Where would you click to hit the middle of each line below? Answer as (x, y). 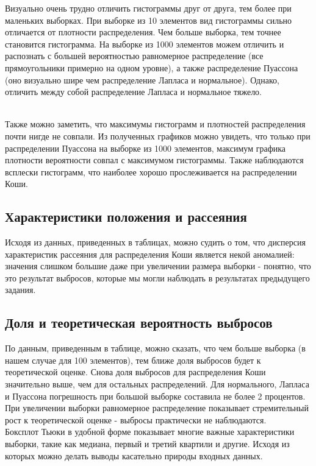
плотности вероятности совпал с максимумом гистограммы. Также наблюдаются (154, 160)
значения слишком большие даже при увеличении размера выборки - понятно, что (158, 266)
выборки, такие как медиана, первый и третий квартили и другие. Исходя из (147, 444)
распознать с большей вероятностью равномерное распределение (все (134, 56)
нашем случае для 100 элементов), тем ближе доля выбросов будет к (133, 360)
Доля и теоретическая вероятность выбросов (139, 323)
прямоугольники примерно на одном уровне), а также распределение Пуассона (152, 67)
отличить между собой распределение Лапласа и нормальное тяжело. (134, 92)
